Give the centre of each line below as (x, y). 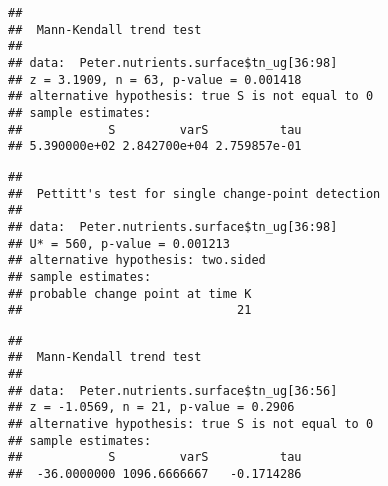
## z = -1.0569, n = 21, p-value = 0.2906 (151, 407)
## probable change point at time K (130, 293)
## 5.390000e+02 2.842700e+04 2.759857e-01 (155, 146)
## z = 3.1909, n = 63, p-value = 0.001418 (155, 79)
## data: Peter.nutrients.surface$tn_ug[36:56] (173, 390)
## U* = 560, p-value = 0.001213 (119, 243)
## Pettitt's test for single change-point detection (194, 193)
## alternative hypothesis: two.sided (137, 260)
